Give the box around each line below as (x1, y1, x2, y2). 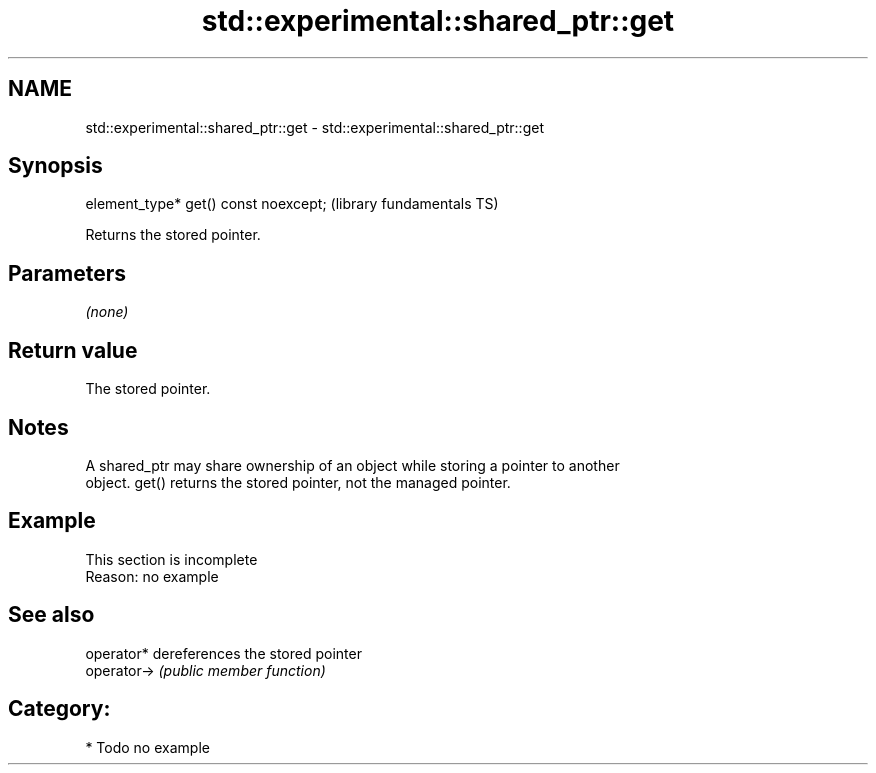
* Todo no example (85, 738, 210, 756)
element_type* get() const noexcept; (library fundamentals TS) (85, 195, 499, 213)
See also (8, 602, 95, 628)
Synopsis (8, 153, 103, 179)
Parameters (8, 260, 126, 286)
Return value (8, 337, 138, 363)
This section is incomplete (85, 550, 258, 568)
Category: (8, 696, 111, 722)
